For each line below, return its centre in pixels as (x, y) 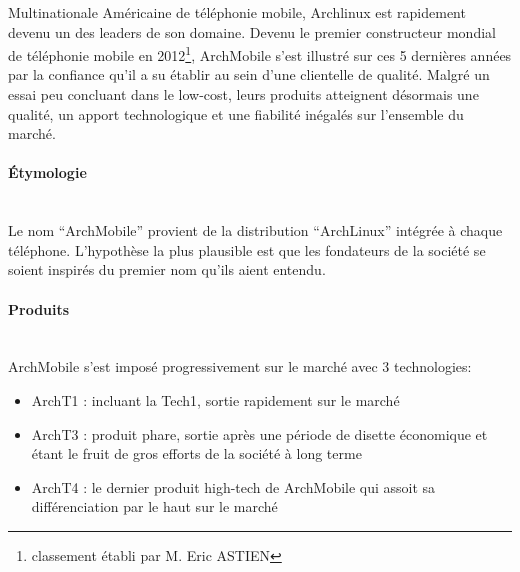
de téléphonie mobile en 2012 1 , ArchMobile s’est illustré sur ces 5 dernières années (260, 53)
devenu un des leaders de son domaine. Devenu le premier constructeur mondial (252, 31)
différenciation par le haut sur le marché (154, 506)
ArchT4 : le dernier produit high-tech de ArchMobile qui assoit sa (233, 486)
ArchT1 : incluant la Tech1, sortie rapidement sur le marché (215, 399)
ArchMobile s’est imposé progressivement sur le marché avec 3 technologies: (240, 366)
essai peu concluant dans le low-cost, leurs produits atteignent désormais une (243, 94)
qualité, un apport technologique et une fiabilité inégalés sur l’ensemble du (236, 113)
